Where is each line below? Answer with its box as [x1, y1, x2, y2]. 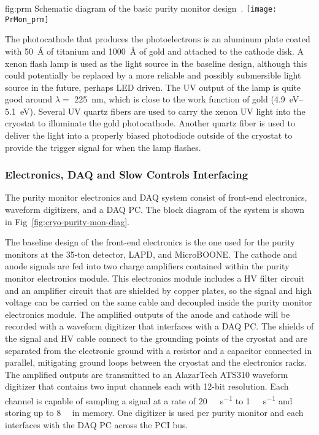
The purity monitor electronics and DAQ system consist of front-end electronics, [5, 191, 307, 204]
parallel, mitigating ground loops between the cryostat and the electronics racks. [5, 356, 307, 369]
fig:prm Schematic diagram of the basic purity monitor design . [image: [5, 2, 277, 14]
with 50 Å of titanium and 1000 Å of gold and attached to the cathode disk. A [5, 44, 304, 57]
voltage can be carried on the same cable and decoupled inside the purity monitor [5, 296, 312, 309]
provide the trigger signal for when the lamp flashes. [5, 141, 201, 153]
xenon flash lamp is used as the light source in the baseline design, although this [5, 56, 307, 69]
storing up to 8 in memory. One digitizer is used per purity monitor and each [5, 406, 304, 419]
